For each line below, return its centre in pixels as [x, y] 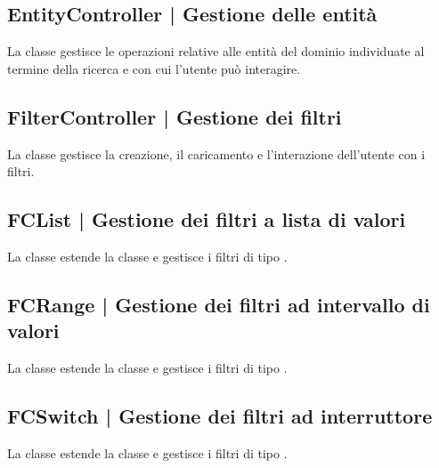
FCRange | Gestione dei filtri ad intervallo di [219, 304]
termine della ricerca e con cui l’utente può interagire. [154, 68]
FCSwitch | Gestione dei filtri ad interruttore [220, 416]
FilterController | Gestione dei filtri [175, 116]
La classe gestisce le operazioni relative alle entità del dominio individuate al [216, 51]
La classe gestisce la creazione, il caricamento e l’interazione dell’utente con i [216, 153]
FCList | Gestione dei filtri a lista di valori [207, 219]
